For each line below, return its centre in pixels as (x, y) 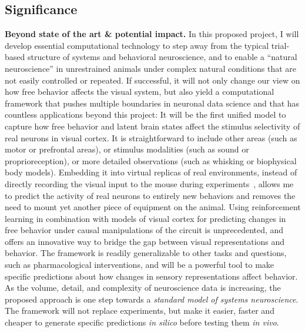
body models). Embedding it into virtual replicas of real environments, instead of (151, 172)
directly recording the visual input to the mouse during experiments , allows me (149, 183)
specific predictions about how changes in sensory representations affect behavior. (151, 276)
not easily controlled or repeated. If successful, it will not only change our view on (152, 80)
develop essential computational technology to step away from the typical (137, 45)
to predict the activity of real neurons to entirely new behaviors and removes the (150, 195)
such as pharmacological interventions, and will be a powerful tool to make (140, 265)
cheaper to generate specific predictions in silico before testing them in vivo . (142, 322)
